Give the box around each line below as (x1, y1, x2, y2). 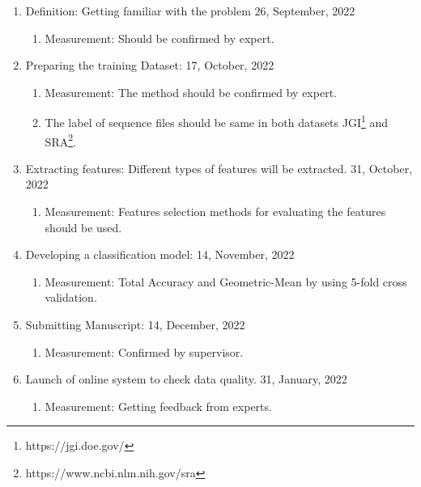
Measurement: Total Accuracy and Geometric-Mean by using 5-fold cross (45, 273, 407, 290)
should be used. (45, 218, 122, 235)
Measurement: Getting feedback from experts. (45, 397, 272, 414)
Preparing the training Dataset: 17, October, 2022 (25, 57, 274, 74)
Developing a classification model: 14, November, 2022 (25, 246, 295, 263)
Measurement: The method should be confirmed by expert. (45, 83, 337, 100)
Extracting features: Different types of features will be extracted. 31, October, (25, 159, 413, 176)
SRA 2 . (45, 130, 76, 150)
